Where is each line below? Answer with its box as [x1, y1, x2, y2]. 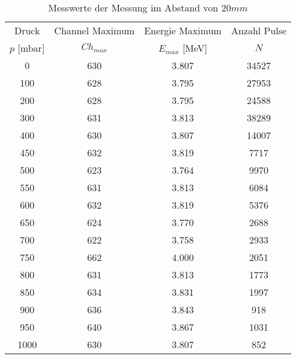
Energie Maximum [144, 23, 222, 37]
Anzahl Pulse [231, 23, 287, 37]
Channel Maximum [54, 23, 135, 37]
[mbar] [17, 41, 45, 55]
